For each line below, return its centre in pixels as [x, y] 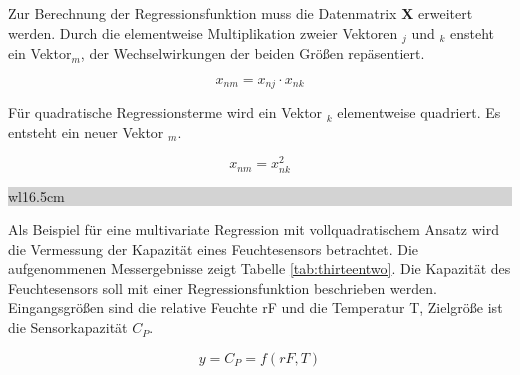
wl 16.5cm [36, 195]
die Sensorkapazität [68, 327]
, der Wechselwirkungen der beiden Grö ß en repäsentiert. [252, 53]
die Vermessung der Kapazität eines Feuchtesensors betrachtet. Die [213, 248]
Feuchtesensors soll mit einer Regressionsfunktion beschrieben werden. [222, 287]
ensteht [472, 32]
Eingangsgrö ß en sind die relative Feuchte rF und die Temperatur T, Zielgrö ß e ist [255, 307]
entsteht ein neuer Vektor [86, 131]
